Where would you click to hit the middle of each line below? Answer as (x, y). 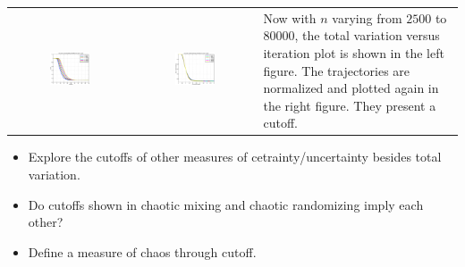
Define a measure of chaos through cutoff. (142, 251)
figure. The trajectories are (337, 70)
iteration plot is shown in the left (354, 52)
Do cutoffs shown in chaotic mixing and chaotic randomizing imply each (226, 204)
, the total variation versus (367, 35)
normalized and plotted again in (351, 88)
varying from (367, 17)
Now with (290, 17)
